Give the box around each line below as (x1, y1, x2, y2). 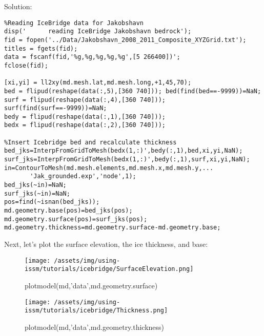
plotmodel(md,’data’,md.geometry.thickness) (25, 321, 165, 332)
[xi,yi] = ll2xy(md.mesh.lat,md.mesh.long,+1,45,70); (4, 79, 192, 87)
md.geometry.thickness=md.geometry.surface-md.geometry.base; (4, 224, 221, 232)
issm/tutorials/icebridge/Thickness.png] (25, 307, 168, 314)
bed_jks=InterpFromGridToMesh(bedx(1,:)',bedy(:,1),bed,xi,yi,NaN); (4, 147, 243, 155)
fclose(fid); (4, 61, 48, 69)
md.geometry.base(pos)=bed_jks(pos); (4, 207, 133, 215)
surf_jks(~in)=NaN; (4, 190, 70, 197)
